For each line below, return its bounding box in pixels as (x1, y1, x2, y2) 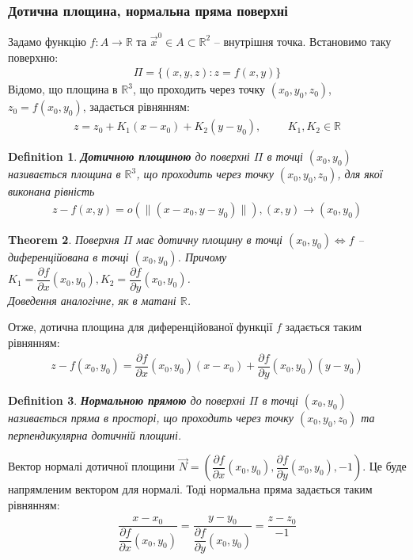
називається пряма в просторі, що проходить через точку (8, 409, 294, 425)
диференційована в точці (8, 248, 129, 265)
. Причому (177, 248, 227, 265)
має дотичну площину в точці (136, 230, 282, 247)
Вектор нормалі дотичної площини (8, 458, 176, 474)
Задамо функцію (8, 32, 86, 49)
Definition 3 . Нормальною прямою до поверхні (8, 391, 245, 408)
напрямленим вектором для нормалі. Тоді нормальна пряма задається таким (8, 481, 373, 497)
